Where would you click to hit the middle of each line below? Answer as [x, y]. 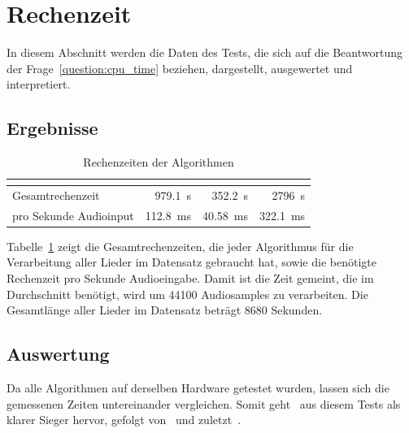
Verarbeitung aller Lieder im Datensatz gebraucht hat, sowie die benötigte [191, 262]
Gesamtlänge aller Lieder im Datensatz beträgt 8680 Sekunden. [165, 310]
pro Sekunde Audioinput [73, 215]
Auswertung [58, 354]
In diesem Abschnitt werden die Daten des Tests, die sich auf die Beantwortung [204, 52]
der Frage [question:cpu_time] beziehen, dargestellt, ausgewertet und [180, 68]
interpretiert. [39, 84]
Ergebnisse [52, 128]
